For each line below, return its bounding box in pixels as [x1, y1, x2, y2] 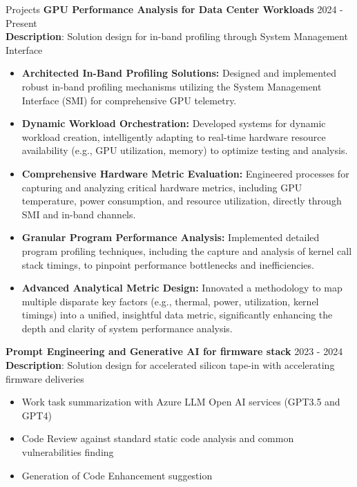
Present [6, 15, 37, 30]
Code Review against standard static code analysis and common [21, 431, 294, 446]
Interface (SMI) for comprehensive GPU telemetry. [21, 93, 237, 107]
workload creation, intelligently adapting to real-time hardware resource [21, 129, 326, 144]
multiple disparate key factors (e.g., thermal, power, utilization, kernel [21, 294, 319, 308]
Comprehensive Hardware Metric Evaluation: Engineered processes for [21, 166, 349, 180]
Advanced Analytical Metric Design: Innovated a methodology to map [21, 280, 342, 295]
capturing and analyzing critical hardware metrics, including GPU [21, 180, 302, 194]
